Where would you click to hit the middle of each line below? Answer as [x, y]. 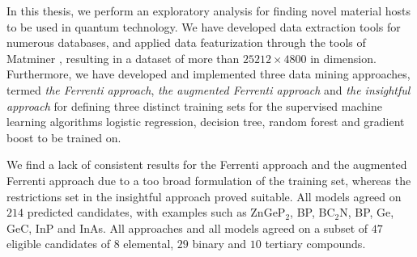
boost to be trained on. [64, 137]
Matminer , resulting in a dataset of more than [123, 58]
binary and [219, 244]
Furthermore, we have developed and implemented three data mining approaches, [208, 74]
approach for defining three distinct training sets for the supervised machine [194, 105]
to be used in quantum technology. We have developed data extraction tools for [204, 26]
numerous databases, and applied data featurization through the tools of [186, 42]
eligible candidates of [59, 244]
